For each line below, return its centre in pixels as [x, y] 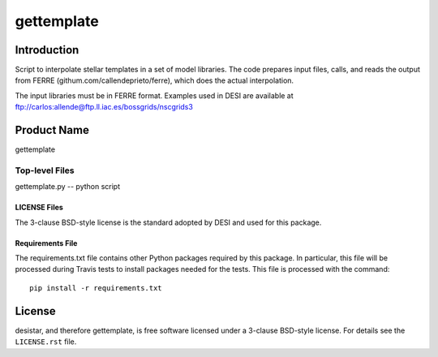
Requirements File [46, 243]
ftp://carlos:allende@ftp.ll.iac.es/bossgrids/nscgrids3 [104, 107]
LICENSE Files [39, 208]
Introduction [47, 50]
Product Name [52, 130]
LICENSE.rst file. [46, 342]
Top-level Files [45, 170]
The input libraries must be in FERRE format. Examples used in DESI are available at [154, 95]
